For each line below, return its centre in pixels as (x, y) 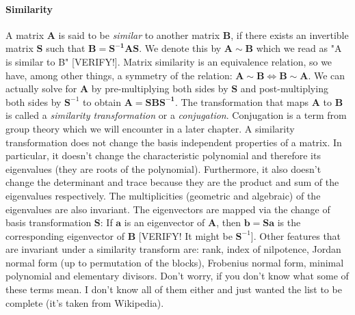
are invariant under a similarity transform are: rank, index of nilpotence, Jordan (173, 249)
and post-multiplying (284, 88)
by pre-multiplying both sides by (160, 88)
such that (66, 48)
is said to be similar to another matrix (139, 35)
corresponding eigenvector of (65, 235)
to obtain (102, 101)
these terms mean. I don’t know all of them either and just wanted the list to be (174, 289)
